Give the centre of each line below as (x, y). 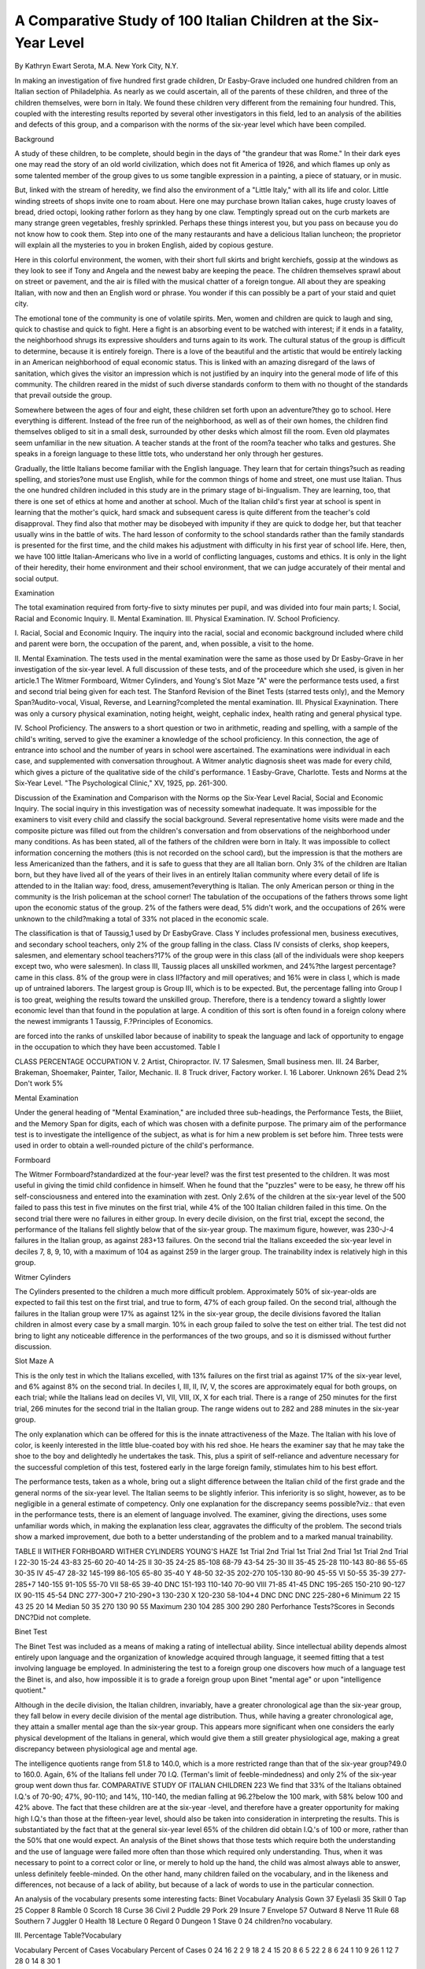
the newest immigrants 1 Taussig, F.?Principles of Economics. (114, 1022)
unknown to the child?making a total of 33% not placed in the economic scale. (142, 918)
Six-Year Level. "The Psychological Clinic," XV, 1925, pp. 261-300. (121, 783)
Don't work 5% (39, 1084)
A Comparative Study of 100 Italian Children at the (182, 20)
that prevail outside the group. (63, 395)
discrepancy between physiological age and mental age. (106, 1749)
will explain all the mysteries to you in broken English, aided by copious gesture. (144, 245)
